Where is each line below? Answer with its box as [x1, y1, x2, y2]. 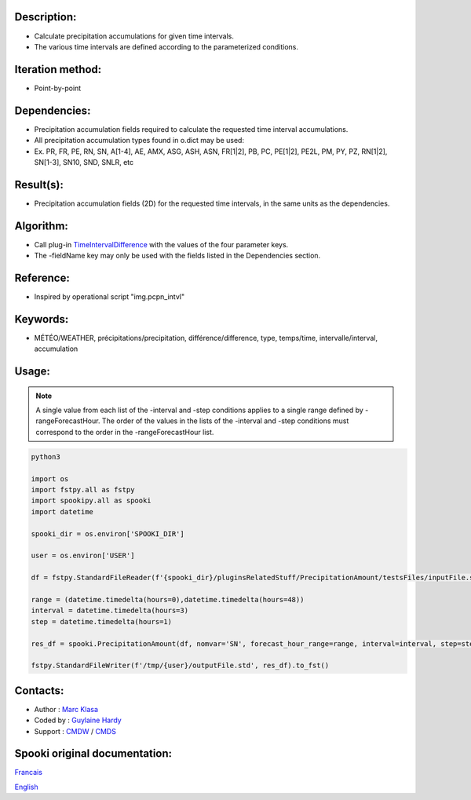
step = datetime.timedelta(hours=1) [31, 617, 173, 626]
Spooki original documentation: [14, 747, 173, 761]
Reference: [14, 271, 70, 284]
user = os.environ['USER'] [31, 551, 135, 561]
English [14, 782, 38, 791]
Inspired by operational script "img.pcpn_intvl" [34, 292, 184, 301]
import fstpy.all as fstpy [31, 485, 135, 495]
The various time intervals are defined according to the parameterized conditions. [34, 42, 298, 51]
